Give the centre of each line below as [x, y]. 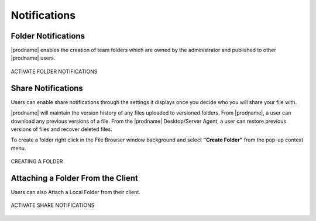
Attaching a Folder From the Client [75, 178]
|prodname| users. [33, 58]
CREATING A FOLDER [37, 161]
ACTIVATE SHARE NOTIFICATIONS [53, 205]
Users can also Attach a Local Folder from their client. [75, 192]
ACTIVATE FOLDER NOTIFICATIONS [54, 71]
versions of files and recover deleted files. [61, 129]
